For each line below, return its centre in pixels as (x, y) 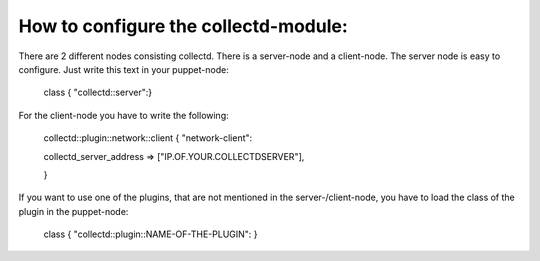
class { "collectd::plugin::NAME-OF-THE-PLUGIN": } (151, 234)
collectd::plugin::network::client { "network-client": (148, 138)
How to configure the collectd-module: (183, 26)
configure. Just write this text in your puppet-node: (123, 69)
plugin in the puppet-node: (73, 211)
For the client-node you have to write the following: (123, 115)
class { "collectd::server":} (98, 92)
